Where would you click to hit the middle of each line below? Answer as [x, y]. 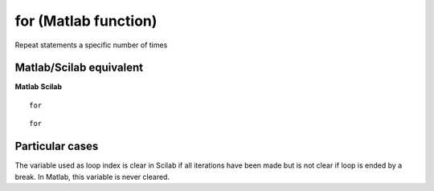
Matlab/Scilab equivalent [79, 68]
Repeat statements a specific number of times [91, 45]
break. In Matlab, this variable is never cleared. [92, 177]
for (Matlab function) [86, 21]
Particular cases [57, 146]
